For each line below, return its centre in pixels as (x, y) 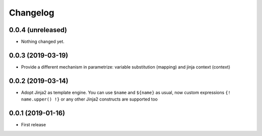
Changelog (32, 13)
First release (33, 125)
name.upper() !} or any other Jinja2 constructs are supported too (89, 99)
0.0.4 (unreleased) (38, 30)
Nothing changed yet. (43, 42)
